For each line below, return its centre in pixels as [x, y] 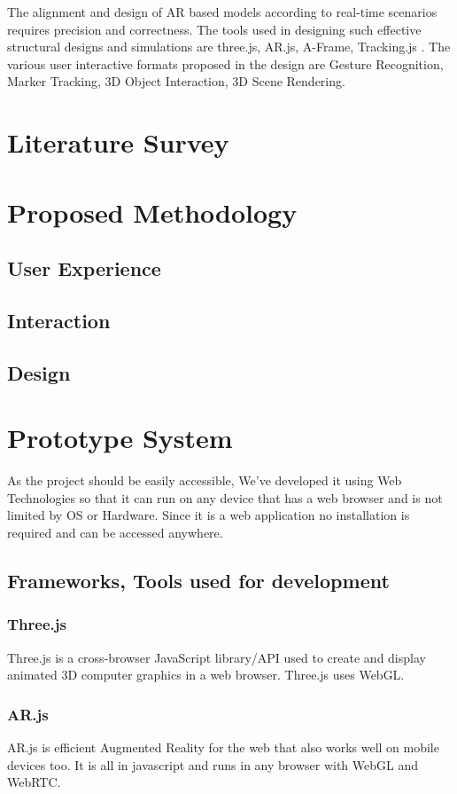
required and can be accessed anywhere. [115, 532]
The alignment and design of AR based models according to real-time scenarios [222, 12]
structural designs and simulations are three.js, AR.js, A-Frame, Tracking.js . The [229, 47]
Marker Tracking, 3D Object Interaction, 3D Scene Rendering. [176, 81]
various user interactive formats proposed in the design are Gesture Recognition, [225, 63]
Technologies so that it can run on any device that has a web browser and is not [225, 497]
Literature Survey [118, 142]
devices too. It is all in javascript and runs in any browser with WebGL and [213, 764]
